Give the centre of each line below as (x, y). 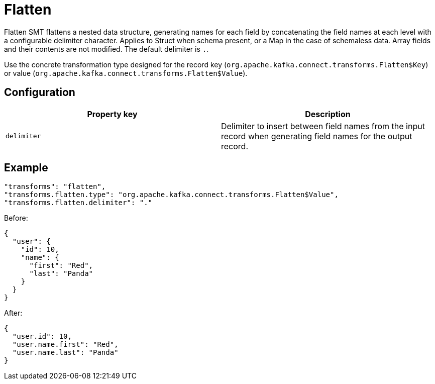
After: (13, 313)
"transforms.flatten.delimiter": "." (78, 203)
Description (328, 114)
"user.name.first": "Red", (65, 345)
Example (26, 168)
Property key (112, 114)
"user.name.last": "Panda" (65, 353)
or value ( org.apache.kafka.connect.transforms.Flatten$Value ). (126, 73)
